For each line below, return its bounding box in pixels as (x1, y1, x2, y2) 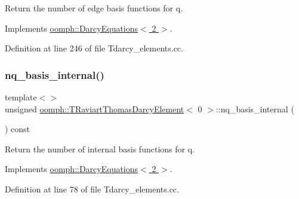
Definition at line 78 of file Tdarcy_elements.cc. (5, 182, 179, 195)
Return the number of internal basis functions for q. (5, 142, 195, 155)
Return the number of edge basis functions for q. (5, 2, 183, 14)
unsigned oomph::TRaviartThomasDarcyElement (5, 102, 184, 115)
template (5, 91, 37, 103)
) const (5, 123, 30, 135)
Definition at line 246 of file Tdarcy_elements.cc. (5, 42, 183, 54)
